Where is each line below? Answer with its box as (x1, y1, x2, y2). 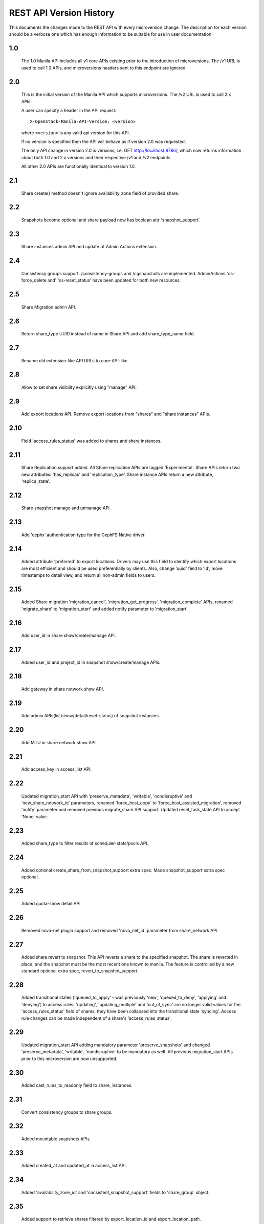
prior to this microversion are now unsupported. (21, 1056, 117, 1061)
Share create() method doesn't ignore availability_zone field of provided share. (21, 190, 179, 196)
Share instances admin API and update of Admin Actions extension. (21, 244, 157, 250)
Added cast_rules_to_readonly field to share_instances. (21, 1083, 132, 1088)
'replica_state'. (21, 478, 51, 484)
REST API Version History (9, 7, 115, 18)
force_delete (21, 277, 46, 283)
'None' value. (21, 813, 48, 820)
